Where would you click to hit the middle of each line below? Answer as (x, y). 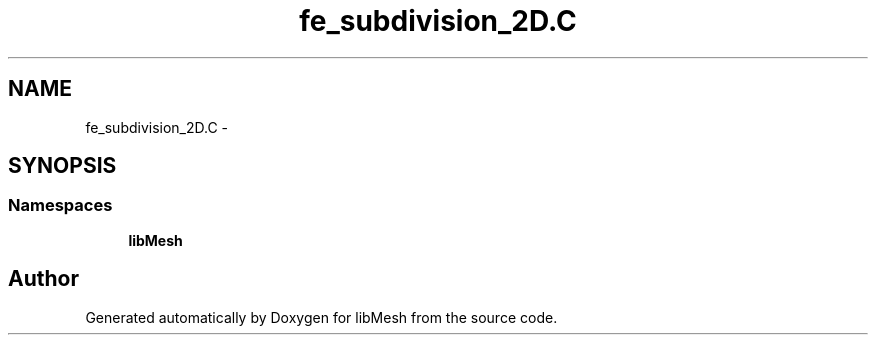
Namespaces (60, 205)
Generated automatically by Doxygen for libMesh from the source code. (321, 317)
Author (43, 279)
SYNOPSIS (62, 166)
